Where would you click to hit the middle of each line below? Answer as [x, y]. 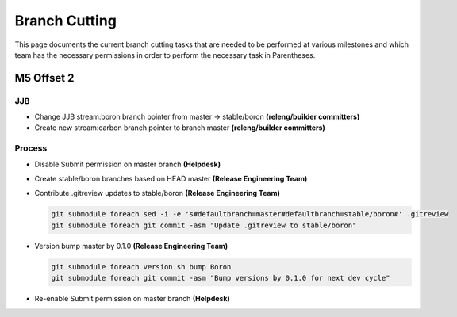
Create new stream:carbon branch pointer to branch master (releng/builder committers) [180, 128]
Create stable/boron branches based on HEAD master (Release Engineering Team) [171, 179]
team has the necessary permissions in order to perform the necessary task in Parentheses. [165, 55]
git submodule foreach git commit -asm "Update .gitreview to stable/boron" [204, 225]
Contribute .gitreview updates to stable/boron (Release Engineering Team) [157, 193]
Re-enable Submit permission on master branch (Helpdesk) [132, 299]
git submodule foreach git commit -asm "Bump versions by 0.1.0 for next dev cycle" [221, 278]
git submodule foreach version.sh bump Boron [141, 267]
